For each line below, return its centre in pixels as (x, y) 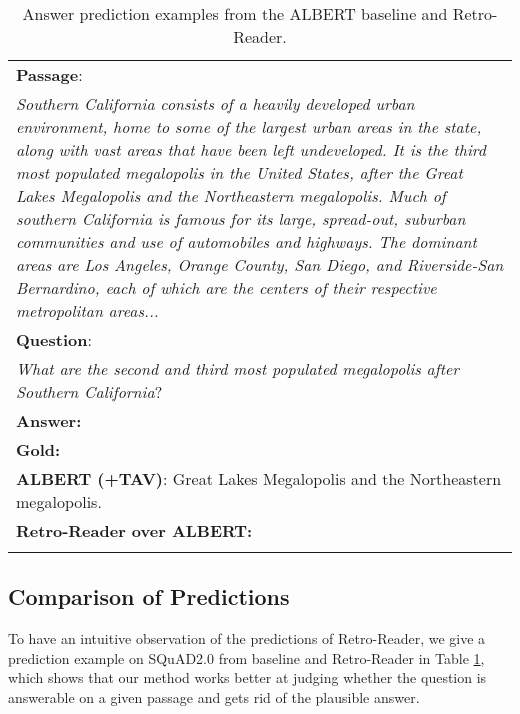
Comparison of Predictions (149, 596)
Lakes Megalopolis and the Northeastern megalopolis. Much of (231, 195)
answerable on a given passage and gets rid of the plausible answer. (214, 696)
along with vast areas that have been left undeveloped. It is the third (251, 149)
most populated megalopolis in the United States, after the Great (239, 172)
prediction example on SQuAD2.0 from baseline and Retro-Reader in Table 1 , (246, 657)
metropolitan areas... (87, 310)
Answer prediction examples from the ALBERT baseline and (235, 13)
